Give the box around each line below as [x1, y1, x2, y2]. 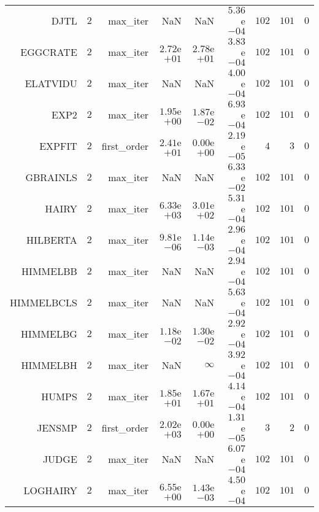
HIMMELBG [20, 327, 77, 341]
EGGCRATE [20, 45, 77, 59]
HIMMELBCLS [10, 295, 77, 309]
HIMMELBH [21, 358, 77, 372]
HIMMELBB [21, 264, 77, 278]
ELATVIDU [25, 76, 77, 90]
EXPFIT [39, 139, 77, 153]
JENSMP [37, 421, 77, 435]
